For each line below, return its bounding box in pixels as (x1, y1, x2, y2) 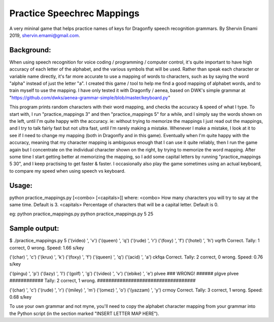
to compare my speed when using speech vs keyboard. (9, 168, 126, 174)
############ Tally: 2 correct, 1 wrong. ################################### (9, 277, 196, 284)
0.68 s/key (9, 294, 31, 300)
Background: (9, 46, 51, 54)
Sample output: (9, 224, 59, 233)
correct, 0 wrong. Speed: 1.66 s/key (9, 244, 84, 251)
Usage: (9, 181, 33, 190)
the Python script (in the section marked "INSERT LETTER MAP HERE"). (9, 310, 159, 316)
